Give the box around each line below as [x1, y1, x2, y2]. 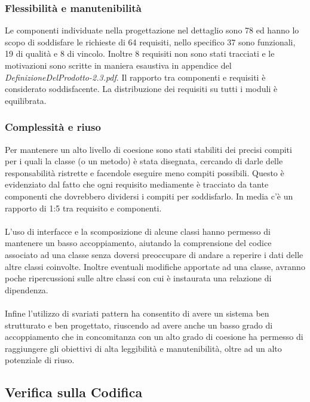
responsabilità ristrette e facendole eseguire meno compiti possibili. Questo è [5, 166, 284, 179]
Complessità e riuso [5, 119, 101, 134]
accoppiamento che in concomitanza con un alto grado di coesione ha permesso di [5, 330, 303, 343]
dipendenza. [5, 283, 48, 296]
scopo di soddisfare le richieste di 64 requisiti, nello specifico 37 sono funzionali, [5, 35, 296, 48]
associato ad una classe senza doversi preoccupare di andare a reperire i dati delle [5, 248, 303, 260]
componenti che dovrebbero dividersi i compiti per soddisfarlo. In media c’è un [5, 189, 293, 202]
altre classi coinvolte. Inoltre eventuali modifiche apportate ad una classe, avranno [5, 260, 305, 272]
